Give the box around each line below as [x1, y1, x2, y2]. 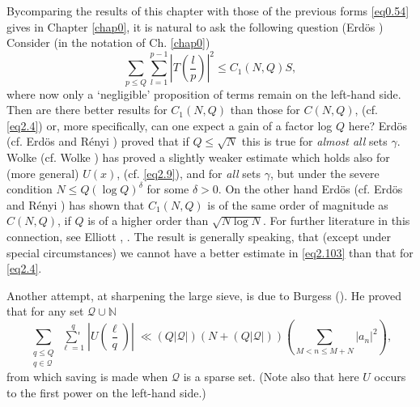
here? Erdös [348, 117, 408, 134]
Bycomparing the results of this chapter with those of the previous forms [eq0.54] [6, 2, 409, 19]
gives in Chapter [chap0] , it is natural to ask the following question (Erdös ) [6, 18, 384, 35]
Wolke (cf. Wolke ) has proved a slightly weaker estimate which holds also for [6, 148, 390, 165]
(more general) [6, 164, 79, 181]
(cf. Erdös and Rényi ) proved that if [6, 133, 189, 150]
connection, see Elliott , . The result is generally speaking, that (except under [6, 227, 392, 244]
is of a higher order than [87, 212, 209, 229]
